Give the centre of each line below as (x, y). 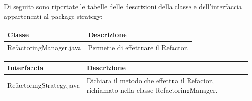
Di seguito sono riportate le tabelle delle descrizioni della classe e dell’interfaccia (123, 6)
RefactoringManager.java (44, 47)
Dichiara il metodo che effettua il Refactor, (150, 80)
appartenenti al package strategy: (53, 16)
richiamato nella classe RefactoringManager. (152, 90)
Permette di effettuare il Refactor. (138, 47)
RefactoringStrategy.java (44, 85)
